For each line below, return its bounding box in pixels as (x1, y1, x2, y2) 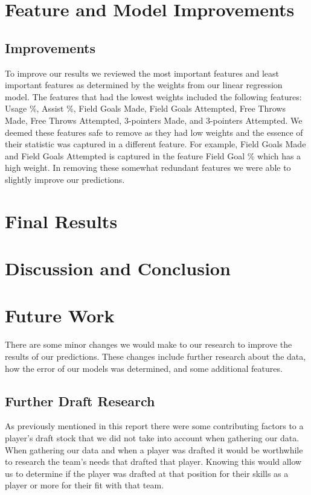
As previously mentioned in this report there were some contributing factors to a (5, 420, 304, 432)
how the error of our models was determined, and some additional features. (5, 362, 283, 374)
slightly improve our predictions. (5, 173, 125, 185)
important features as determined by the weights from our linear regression (5, 78, 283, 91)
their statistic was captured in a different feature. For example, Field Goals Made (5, 138, 306, 150)
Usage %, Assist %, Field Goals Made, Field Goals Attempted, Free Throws (5, 102, 286, 115)
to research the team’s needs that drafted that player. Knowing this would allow (5, 455, 302, 468)
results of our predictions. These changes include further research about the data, (5, 350, 306, 362)
